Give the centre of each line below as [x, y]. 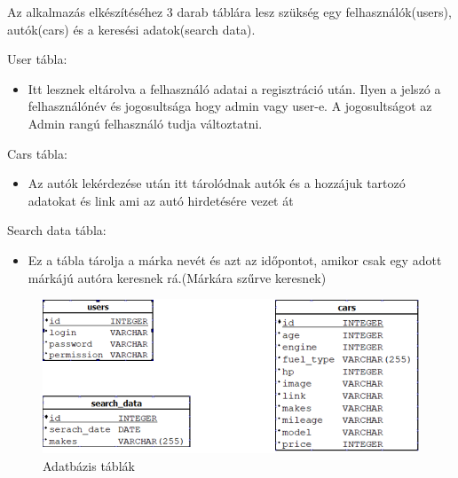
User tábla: [37, 59]
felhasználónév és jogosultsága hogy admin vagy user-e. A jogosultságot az [230, 106]
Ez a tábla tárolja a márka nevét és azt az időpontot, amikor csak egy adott [235, 259]
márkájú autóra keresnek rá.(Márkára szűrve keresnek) [177, 277]
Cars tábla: [37, 153]
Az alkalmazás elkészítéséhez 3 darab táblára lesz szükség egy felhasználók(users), [229, 12]
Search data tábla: [57, 230]
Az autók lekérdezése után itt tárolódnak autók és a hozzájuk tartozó [217, 183]
